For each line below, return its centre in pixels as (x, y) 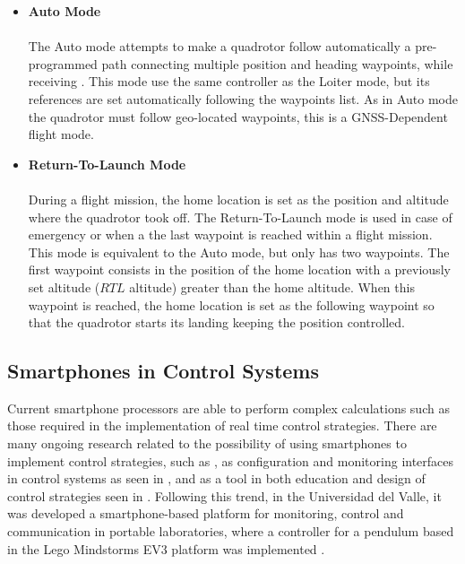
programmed (63, 63)
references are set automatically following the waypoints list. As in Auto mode (243, 98)
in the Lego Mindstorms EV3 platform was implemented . (166, 548)
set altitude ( (64, 286)
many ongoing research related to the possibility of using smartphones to (207, 443)
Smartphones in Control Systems (163, 371)
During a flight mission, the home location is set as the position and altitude (238, 199)
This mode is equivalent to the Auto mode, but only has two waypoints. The (239, 252)
